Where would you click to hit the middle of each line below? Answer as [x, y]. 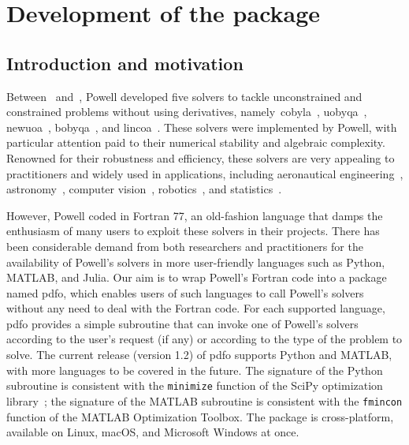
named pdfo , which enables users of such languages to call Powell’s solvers [185, 292]
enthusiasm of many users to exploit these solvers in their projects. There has [193, 231]
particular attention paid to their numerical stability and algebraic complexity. [196, 142]
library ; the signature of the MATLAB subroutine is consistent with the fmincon [204, 400]
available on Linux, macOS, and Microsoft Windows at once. [153, 432]
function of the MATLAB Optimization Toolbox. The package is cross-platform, [200, 416]
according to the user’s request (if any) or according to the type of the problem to [204, 339]
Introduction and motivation [125, 63]
